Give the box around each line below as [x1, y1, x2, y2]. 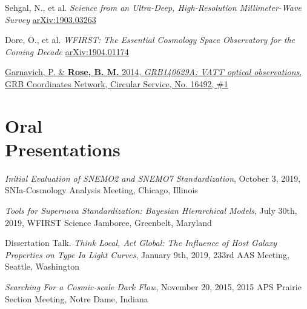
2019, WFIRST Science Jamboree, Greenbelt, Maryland [5, 216, 212, 228]
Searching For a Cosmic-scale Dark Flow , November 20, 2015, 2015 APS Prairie [5, 281, 302, 293]
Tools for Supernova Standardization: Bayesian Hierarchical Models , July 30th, [5, 204, 297, 217]
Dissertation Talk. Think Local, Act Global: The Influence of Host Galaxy [5, 236, 277, 249]
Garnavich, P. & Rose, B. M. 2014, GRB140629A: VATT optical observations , [5, 65, 302, 78]
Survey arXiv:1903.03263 [5, 13, 96, 25]
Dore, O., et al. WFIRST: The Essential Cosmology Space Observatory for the [5, 33, 295, 46]
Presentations [5, 136, 120, 161]
